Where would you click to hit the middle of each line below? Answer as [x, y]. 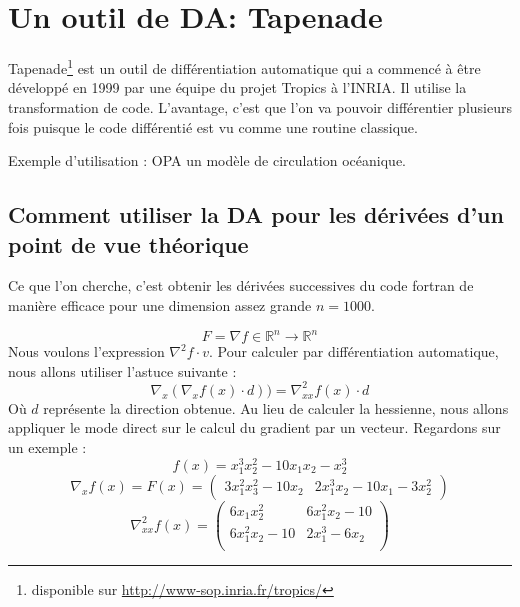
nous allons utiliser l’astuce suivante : [122, 370]
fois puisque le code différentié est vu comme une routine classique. [213, 126]
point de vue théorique [128, 243]
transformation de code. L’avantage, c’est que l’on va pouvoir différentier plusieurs [260, 106]
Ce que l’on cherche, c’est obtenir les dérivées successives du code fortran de [241, 285]
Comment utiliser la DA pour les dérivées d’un [256, 214]
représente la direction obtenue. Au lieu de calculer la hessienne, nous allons [276, 407]
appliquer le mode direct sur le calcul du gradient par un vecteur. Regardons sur [254, 427]
